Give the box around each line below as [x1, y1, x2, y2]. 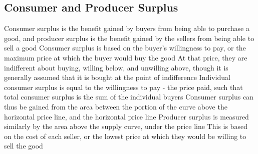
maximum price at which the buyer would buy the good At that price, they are [4, 52, 247, 62]
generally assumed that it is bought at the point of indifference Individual [4, 72, 230, 82]
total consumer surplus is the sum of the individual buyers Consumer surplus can [4, 91, 253, 102]
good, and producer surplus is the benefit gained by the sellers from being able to [4, 32, 254, 43]
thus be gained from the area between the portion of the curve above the [4, 101, 227, 111]
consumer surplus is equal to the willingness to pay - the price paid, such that [4, 81, 243, 92]
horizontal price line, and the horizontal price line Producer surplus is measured [4, 111, 249, 121]
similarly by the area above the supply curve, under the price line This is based [4, 121, 247, 131]
